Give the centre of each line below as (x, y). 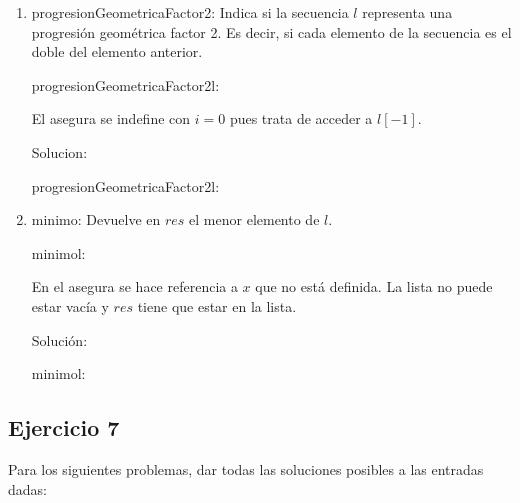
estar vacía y (70, 305)
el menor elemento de (254, 219)
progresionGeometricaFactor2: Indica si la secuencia (190, 12)
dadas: (27, 488)
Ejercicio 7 (64, 427)
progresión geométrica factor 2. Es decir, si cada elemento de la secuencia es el (271, 31)
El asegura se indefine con (111, 118)
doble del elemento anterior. (117, 51)
